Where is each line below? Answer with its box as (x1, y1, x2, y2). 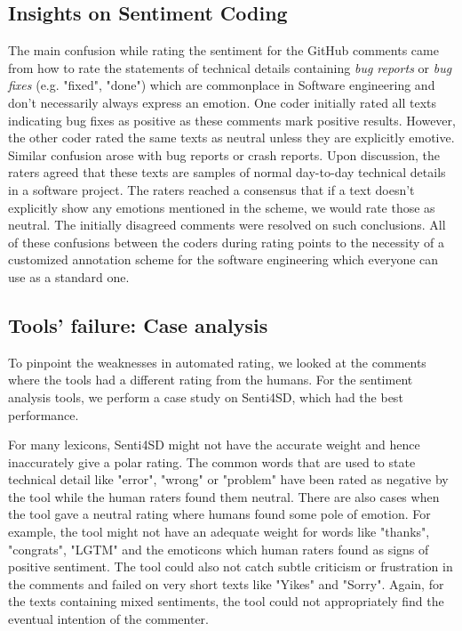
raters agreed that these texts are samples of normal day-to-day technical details (8, 163, 446, 182)
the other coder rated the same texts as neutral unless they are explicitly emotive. (8, 128, 455, 147)
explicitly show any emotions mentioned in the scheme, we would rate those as (8, 198, 435, 216)
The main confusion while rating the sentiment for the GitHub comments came (8, 41, 439, 60)
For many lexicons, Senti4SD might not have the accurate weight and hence (8, 435, 420, 454)
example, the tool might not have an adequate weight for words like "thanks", (8, 522, 430, 541)
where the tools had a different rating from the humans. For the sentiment (8, 370, 413, 389)
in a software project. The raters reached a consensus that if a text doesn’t (8, 180, 415, 198)
